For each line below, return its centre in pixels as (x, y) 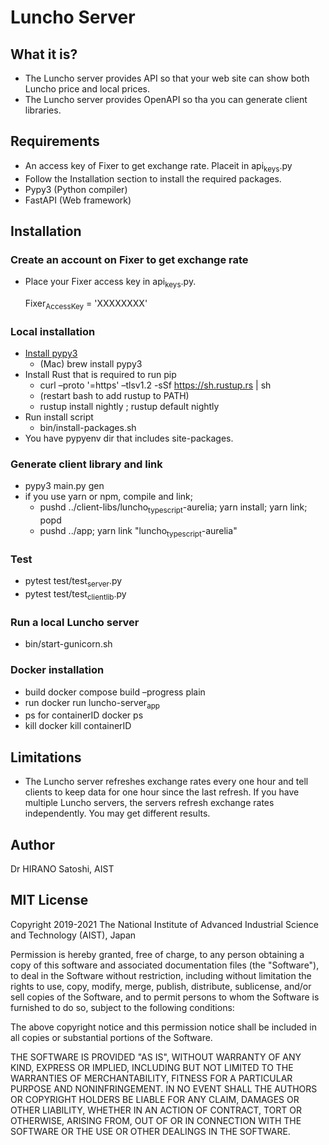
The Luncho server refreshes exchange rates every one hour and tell (166, 782)
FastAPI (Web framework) (78, 200)
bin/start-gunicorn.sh (68, 644)
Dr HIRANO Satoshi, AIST (62, 868)
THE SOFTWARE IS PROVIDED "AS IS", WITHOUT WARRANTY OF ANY (156, 1057)
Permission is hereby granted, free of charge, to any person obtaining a (157, 954)
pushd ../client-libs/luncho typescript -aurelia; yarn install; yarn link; (173, 508)
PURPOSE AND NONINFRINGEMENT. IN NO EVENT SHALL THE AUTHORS (164, 1088)
